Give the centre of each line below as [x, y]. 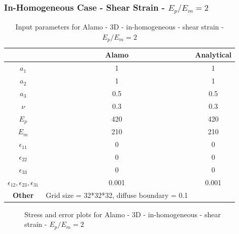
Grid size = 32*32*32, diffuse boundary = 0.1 [117, 195]
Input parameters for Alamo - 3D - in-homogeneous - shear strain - [119, 27]
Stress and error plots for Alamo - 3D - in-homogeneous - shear [123, 214]
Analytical [213, 55]
